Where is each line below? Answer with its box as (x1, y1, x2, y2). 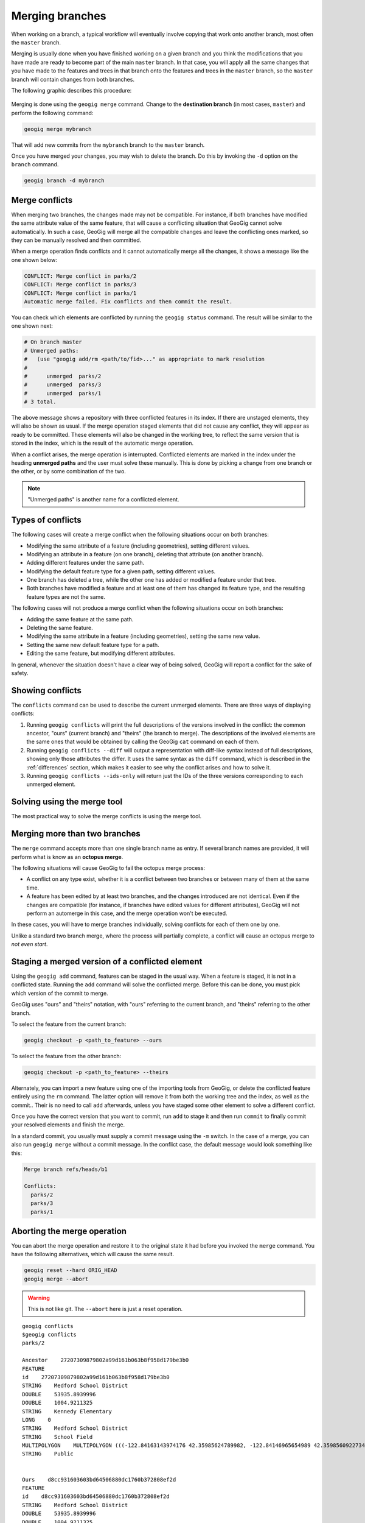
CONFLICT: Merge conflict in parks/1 (24, 289, 137, 297)
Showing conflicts (11, 685, 82, 696)
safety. (11, 669, 29, 676)
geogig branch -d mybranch (24, 177, 105, 184)
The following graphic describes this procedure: (11, 87, 132, 94)
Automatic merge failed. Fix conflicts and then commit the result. (24, 299, 233, 305)
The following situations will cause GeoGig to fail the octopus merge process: (11, 864, 206, 871)
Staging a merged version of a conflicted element (11, 956, 203, 967)
